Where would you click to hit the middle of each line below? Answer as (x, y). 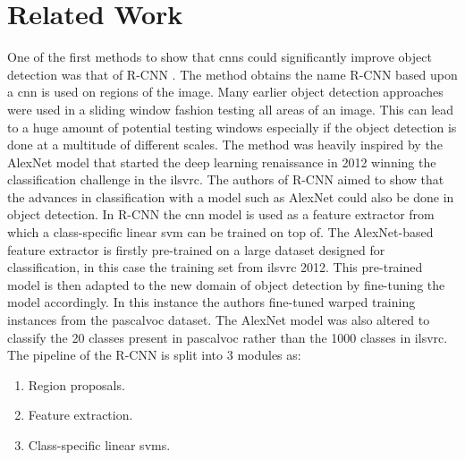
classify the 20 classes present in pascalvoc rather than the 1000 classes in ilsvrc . (228, 337)
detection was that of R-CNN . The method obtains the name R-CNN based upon (232, 74)
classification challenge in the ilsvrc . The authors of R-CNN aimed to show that (226, 179)
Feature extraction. (80, 415)
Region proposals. (76, 384)
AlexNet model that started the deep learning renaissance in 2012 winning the (222, 162)
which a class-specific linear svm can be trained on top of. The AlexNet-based (220, 232)
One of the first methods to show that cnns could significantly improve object (220, 57)
